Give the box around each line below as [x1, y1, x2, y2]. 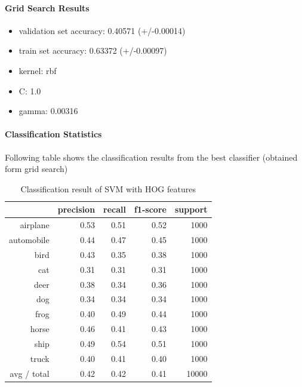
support [174, 203, 208, 216]
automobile [9, 234, 50, 246]
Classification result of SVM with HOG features [20, 182, 196, 195]
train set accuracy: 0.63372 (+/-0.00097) [19, 44, 167, 57]
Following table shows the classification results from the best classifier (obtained [5, 150, 298, 163]
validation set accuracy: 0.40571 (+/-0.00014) [19, 24, 186, 36]
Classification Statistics [5, 128, 102, 140]
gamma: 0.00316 [19, 105, 78, 117]
